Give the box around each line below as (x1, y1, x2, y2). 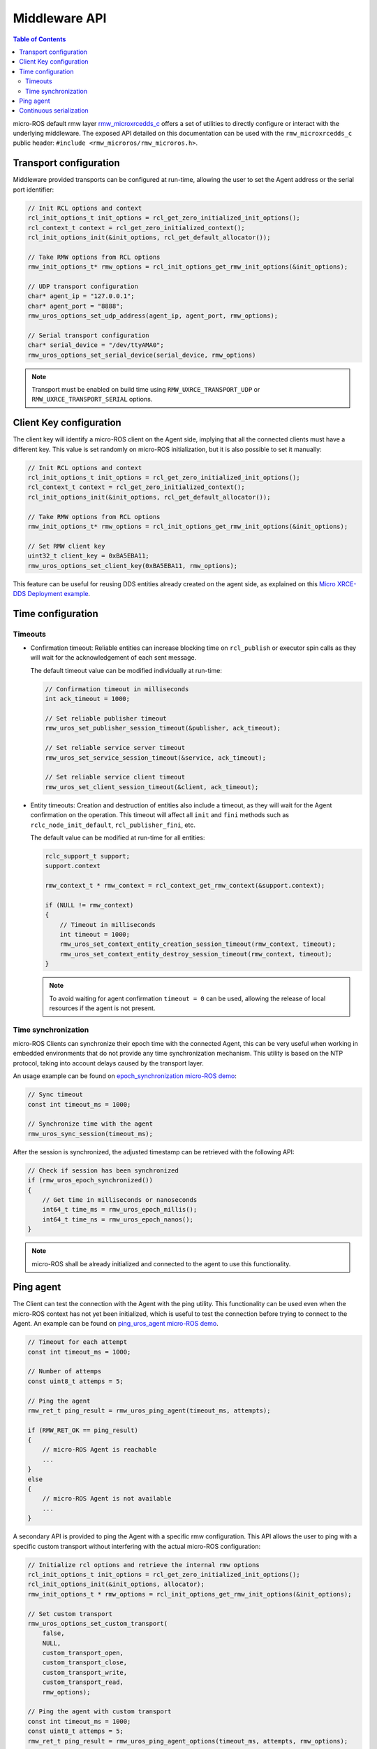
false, (42, 1629, 65, 1637)
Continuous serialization (19, 106, 89, 115)
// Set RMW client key (27, 542, 105, 550)
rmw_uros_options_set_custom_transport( (27, 1620, 168, 1627)
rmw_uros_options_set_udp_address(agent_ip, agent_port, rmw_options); (27, 312, 279, 320)
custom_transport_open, (42, 1649, 124, 1657)
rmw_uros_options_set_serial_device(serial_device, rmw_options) (27, 350, 256, 359)
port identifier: (13, 185, 54, 194)
